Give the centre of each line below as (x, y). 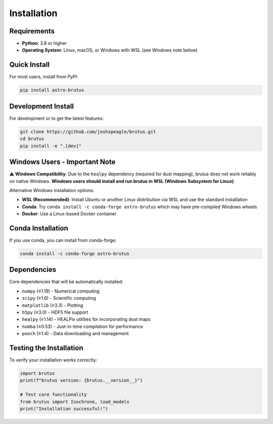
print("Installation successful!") (64, 409)
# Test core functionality (53, 395)
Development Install (42, 106)
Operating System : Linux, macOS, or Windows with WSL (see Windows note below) (110, 50)
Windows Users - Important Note (62, 162)
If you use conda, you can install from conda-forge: (63, 240)
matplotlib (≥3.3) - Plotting (53, 305)
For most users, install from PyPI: (44, 77)
